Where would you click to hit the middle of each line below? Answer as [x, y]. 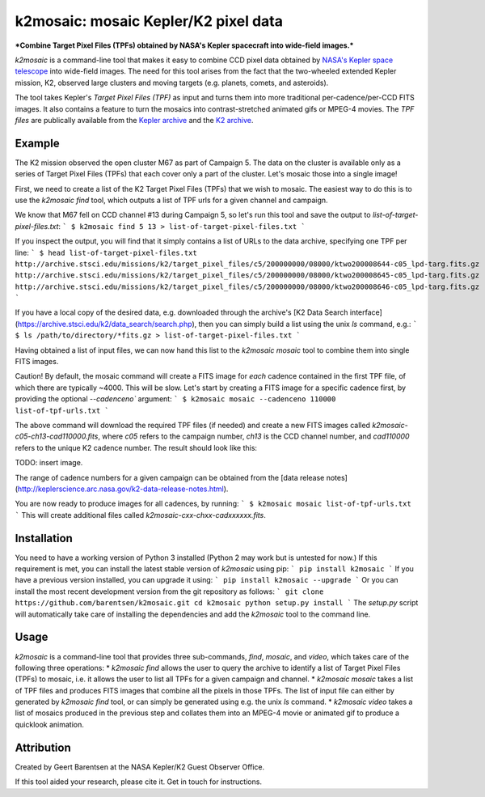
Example [37, 143]
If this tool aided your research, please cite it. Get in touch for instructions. [139, 782]
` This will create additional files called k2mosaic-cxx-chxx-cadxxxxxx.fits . [140, 515]
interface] [366, 312]
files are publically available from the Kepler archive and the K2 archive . [134, 120]
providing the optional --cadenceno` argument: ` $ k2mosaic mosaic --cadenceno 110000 [175, 399]
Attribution [43, 747]
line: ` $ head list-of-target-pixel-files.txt [106, 252]
